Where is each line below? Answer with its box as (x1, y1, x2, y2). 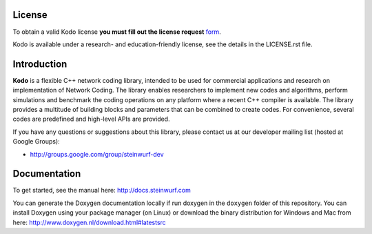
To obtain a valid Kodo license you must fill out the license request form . (12, 28, 222, 36)
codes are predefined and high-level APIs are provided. (12, 115, 170, 124)
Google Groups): (12, 137, 60, 146)
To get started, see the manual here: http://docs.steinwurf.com (12, 186, 191, 195)
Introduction (12, 58, 68, 70)
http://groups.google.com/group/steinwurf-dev (30, 150, 165, 158)
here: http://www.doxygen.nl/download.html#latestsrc (12, 218, 167, 226)
